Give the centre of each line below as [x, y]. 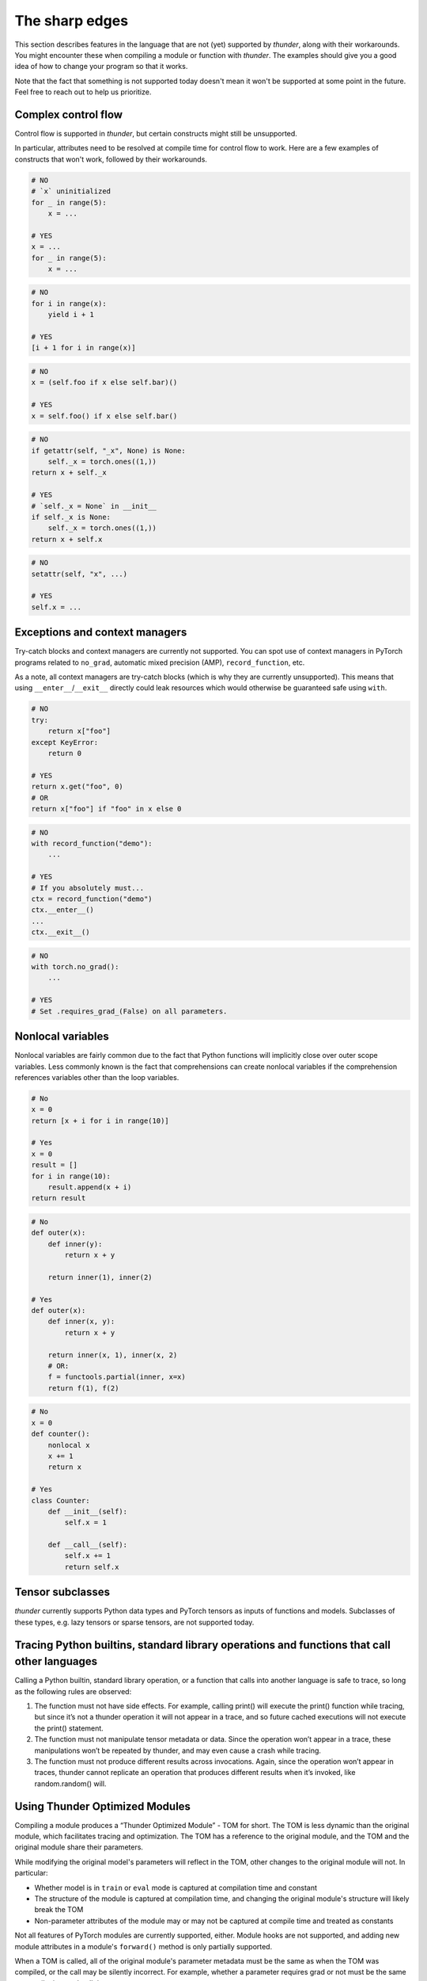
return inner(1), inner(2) [100, 1277]
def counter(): [60, 1434]
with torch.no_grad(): [75, 967]
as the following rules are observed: [73, 1691]
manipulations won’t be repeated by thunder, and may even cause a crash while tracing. [178, 1750]
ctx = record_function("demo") [92, 899]
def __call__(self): [88, 1545]
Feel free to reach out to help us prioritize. [83, 92]
